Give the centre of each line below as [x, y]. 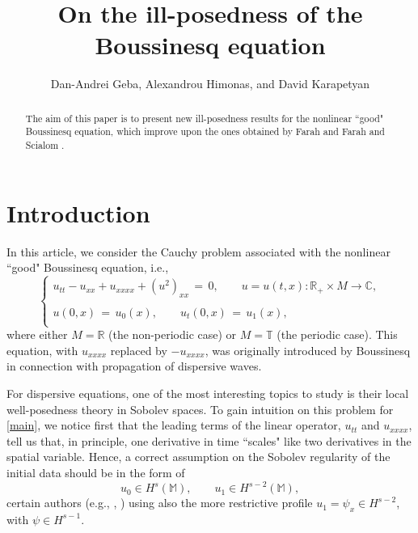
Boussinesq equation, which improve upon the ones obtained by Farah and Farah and [205, 131]
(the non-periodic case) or [173, 334]
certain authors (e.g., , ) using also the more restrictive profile [160, 503]
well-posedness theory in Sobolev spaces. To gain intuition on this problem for [200, 409]
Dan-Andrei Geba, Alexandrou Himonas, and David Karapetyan [210, 84]
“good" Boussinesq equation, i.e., [88, 267]
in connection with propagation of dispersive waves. [134, 366]
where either [37, 334]
